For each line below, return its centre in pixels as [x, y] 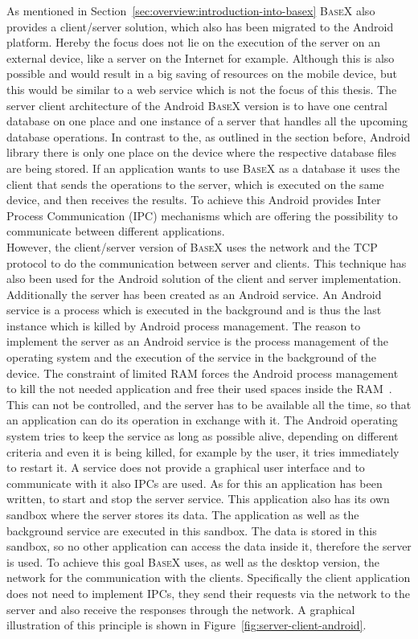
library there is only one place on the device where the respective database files [202, 152]
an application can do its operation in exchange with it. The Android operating [202, 420]
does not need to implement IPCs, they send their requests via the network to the [208, 593]
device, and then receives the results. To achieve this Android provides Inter [194, 200]
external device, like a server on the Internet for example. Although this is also [201, 57]
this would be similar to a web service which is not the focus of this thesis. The [202, 89]
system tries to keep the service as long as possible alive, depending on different [203, 436]
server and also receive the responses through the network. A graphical [181, 609]
